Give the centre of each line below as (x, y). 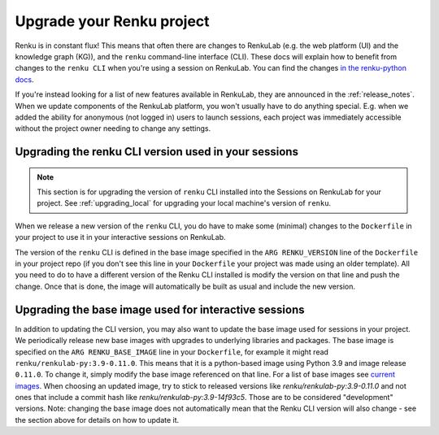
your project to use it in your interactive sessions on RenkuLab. (121, 237)
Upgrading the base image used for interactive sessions (160, 309)
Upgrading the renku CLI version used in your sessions (156, 152)
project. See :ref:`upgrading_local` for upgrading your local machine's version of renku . (184, 203)
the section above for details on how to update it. (97, 420)
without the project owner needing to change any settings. (113, 128)
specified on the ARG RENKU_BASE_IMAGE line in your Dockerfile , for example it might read (172, 352)
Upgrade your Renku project (113, 21)
